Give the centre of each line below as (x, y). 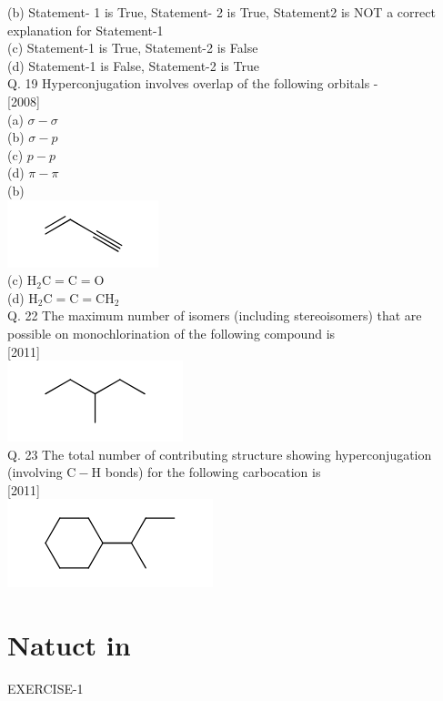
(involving (35, 472)
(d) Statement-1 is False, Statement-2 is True (133, 65)
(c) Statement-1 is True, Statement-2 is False (133, 48)
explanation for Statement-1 (86, 30)
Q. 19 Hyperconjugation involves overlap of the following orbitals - (193, 83)
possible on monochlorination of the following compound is (171, 333)
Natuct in (69, 645)
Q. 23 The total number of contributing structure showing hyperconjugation (220, 454)
